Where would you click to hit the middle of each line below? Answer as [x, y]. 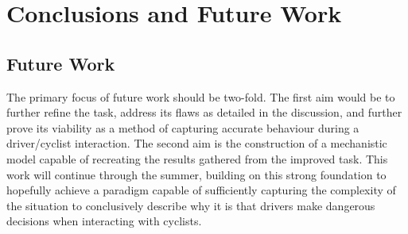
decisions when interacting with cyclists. [104, 221]
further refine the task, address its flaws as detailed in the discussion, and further [204, 112]
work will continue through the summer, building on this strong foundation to [196, 174]
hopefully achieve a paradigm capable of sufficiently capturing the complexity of [201, 190]
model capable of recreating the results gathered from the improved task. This [197, 158]
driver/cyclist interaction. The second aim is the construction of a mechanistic [197, 143]
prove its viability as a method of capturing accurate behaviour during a [183, 127]
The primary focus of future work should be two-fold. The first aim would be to [201, 96]
